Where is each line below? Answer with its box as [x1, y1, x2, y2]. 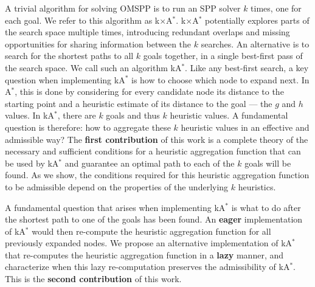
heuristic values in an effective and [181, 120, 310, 133]
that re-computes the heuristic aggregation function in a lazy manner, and [5, 248, 284, 261]
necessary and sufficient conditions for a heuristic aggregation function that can [5, 145, 301, 157]
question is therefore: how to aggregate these [5, 120, 171, 133]
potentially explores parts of [205, 13, 310, 26]
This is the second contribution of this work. [5, 272, 182, 285]
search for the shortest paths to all [5, 49, 134, 62]
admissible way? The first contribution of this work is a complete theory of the [5, 133, 308, 145]
